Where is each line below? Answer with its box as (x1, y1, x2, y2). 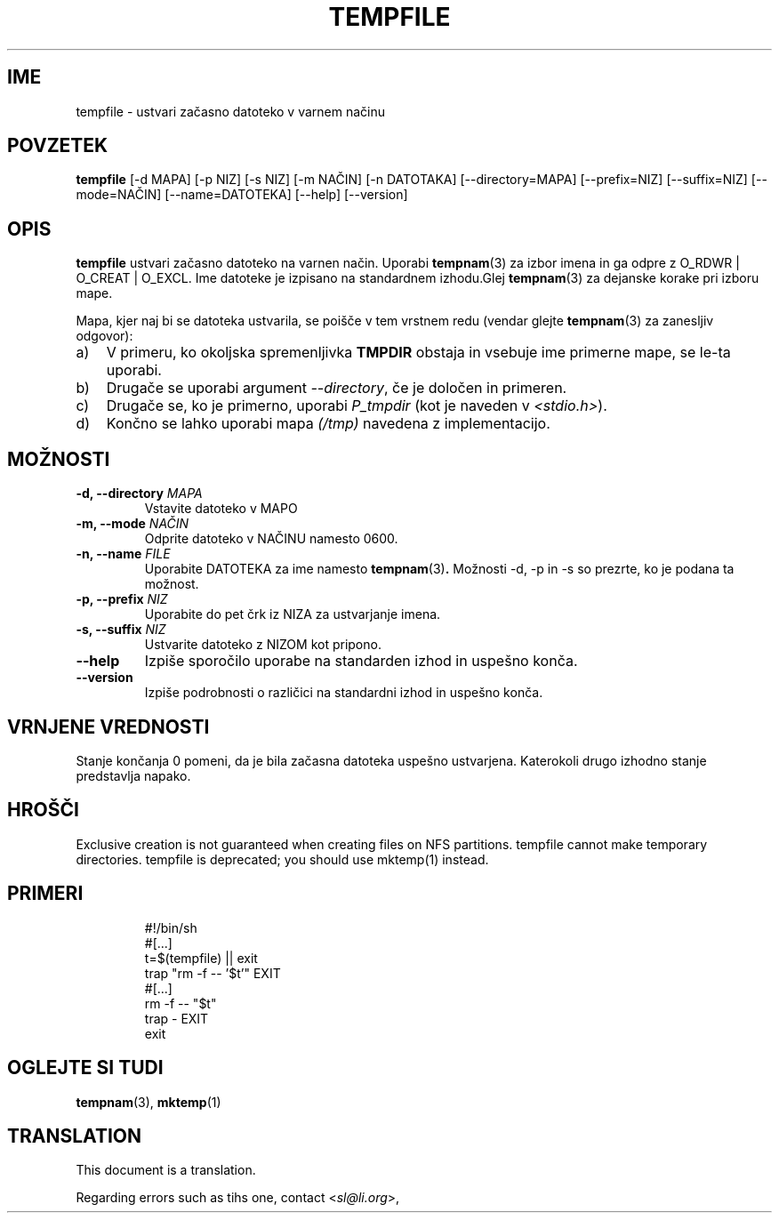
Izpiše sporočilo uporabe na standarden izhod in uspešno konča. (144, 652, 578, 670)
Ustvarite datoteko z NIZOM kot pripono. (144, 637, 381, 653)
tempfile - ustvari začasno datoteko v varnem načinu (76, 103, 386, 119)
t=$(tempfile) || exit (144, 950, 258, 966)
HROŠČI (7, 799, 79, 822)
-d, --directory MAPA (76, 486, 203, 502)
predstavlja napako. (76, 767, 191, 783)
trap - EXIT (144, 1010, 209, 1026)
